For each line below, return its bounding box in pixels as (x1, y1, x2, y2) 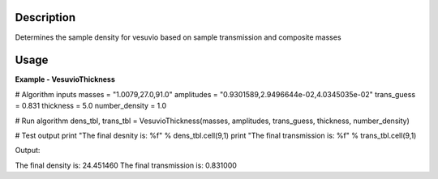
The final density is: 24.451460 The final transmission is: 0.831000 (15, 160, 237, 170)
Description (15, 11, 76, 24)
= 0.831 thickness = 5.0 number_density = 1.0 (15, 101, 167, 111)
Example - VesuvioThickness (15, 75, 115, 84)
